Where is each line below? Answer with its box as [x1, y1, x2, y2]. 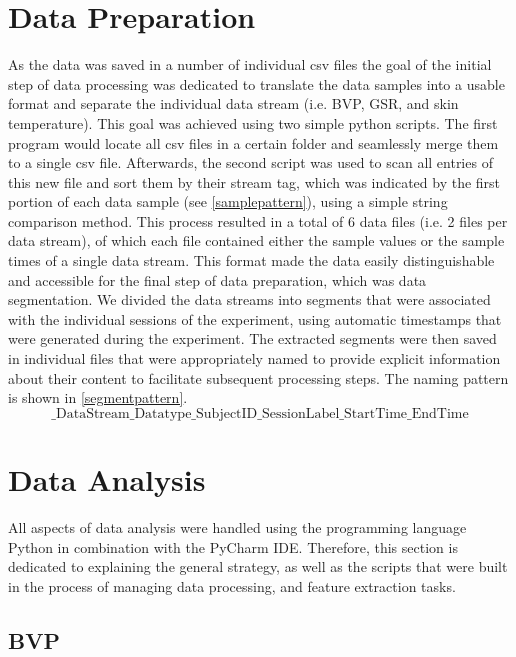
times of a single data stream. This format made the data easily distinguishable [8, 250, 495, 271]
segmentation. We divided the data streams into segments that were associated [8, 289, 491, 310]
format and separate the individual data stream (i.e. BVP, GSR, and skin [8, 93, 459, 114]
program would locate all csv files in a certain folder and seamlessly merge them [8, 132, 499, 153]
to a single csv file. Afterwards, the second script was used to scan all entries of [8, 152, 493, 173]
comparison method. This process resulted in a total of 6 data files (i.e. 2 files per [8, 210, 508, 231]
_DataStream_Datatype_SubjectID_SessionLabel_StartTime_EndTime [51, 406, 469, 421]
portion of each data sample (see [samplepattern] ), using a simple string [8, 191, 448, 212]
